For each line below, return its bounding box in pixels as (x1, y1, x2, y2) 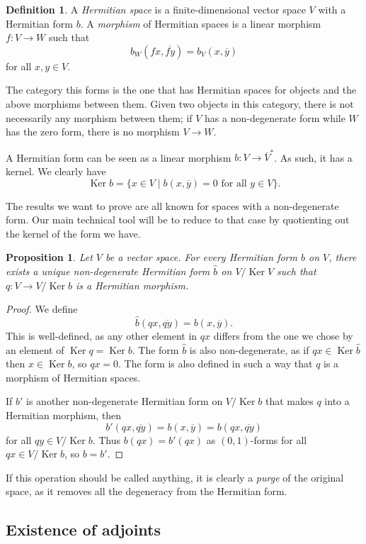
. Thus (92, 432, 121, 447)
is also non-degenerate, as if (189, 342, 309, 357)
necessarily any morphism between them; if (6, 110, 193, 125)
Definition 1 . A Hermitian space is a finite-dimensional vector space (6, 2, 306, 16)
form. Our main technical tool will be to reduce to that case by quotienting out (6, 212, 350, 227)
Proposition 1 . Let (6, 250, 93, 265)
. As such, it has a (274, 150, 353, 165)
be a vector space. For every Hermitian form (105, 250, 297, 265)
